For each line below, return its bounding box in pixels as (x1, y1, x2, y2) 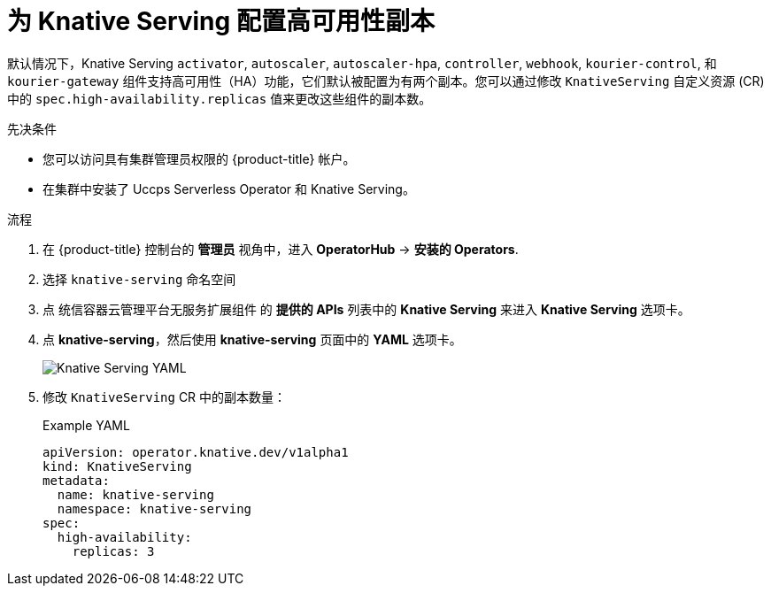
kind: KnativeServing (42, 458, 192, 474)
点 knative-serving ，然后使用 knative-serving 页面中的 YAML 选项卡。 (42, 331, 462, 347)
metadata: (42, 473, 110, 488)
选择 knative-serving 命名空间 (42, 271, 236, 287)
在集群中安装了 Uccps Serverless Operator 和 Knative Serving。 (42, 181, 415, 196)
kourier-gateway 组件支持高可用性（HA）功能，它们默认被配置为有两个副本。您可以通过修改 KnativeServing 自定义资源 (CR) (7, 73, 765, 89)
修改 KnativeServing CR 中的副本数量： (42, 389, 287, 404)
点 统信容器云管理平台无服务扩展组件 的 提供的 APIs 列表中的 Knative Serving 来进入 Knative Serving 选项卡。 (42, 301, 690, 317)
